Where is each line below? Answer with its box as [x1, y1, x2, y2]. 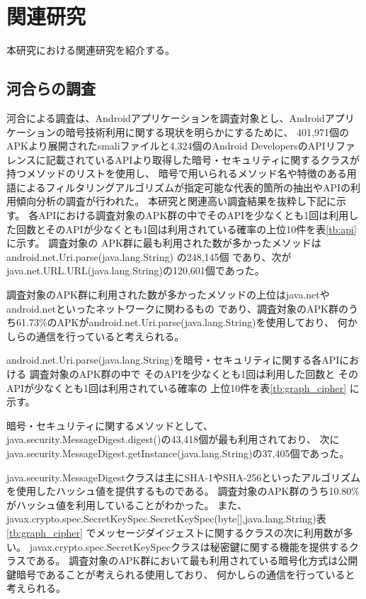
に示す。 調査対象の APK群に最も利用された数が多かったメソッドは [6, 235, 321, 250]
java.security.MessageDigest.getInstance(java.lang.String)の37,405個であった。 [6, 445, 350, 460]
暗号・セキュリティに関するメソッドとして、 [6, 418, 214, 432]
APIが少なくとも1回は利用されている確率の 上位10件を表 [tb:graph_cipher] [6, 380, 347, 395]
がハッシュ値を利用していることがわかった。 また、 [6, 497, 248, 512]
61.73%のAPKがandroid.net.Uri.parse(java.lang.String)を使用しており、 [16, 315, 335, 330]
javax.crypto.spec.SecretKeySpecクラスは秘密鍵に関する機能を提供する [29, 539, 349, 554]
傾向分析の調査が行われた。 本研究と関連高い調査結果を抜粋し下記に [16, 194, 336, 208]
